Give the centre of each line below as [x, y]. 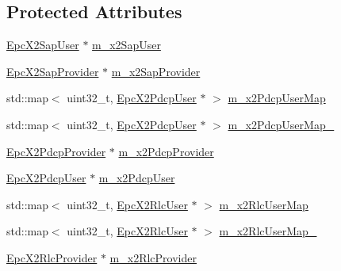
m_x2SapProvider [156, 71]
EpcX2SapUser [43, 45]
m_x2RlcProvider [153, 257]
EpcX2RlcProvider [52, 257]
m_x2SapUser [126, 45]
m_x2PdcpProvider [166, 151]
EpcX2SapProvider [53, 71]
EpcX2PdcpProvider [56, 151]
